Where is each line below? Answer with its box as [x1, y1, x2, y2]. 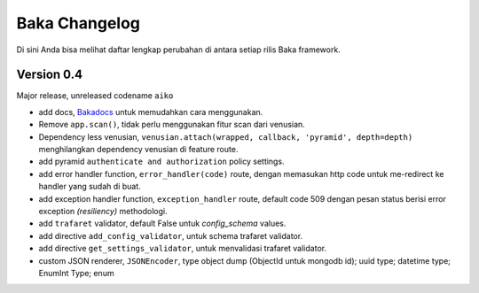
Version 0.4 [16, 67, 83, 82]
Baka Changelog [16, 13, 141, 33]
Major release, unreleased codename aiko [16, 90, 174, 101]
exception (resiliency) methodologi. [38, 205, 168, 216]
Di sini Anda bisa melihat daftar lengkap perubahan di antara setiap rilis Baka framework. [16, 44, 341, 55]
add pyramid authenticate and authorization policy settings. [38, 156, 285, 167]
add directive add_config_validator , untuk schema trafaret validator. [38, 230, 303, 241]
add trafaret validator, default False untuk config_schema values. [38, 218, 287, 229]
